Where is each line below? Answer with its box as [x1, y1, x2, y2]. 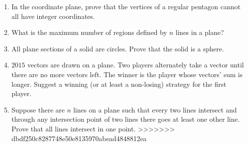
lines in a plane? [175, 27, 224, 37]
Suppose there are [11, 104, 65, 114]
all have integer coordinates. [11, 11, 95, 21]
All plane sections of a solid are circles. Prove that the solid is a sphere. [11, 43, 224, 53]
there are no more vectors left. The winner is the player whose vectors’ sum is [11, 69, 243, 79]
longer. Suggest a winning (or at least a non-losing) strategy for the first [11, 79, 227, 89]
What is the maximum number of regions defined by [11, 27, 167, 37]
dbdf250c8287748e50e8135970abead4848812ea [11, 133, 147, 143]
